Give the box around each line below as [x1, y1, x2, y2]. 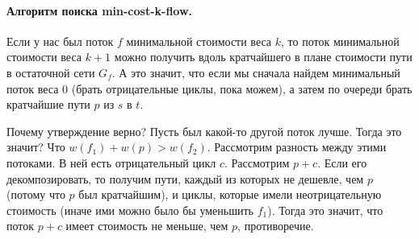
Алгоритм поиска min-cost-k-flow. [6, 2, 193, 19]
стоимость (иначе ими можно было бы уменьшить [6, 201, 253, 218]
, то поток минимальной [281, 32, 400, 49]
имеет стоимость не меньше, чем [65, 217, 228, 234]
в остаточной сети [6, 64, 95, 80]
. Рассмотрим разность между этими [207, 138, 387, 155]
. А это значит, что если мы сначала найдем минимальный [111, 64, 400, 80]
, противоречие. [237, 217, 314, 234]
